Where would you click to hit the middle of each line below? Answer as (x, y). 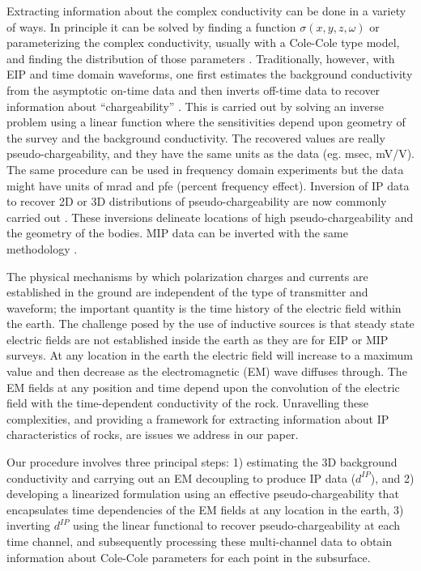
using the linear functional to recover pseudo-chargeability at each (237, 525)
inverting (29, 525)
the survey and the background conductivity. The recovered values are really (196, 137)
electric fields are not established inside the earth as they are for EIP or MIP (198, 339)
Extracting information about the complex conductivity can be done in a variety (206, 11)
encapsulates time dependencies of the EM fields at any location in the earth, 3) (205, 509)
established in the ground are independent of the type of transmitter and (187, 292)
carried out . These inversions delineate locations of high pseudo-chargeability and (210, 217)
